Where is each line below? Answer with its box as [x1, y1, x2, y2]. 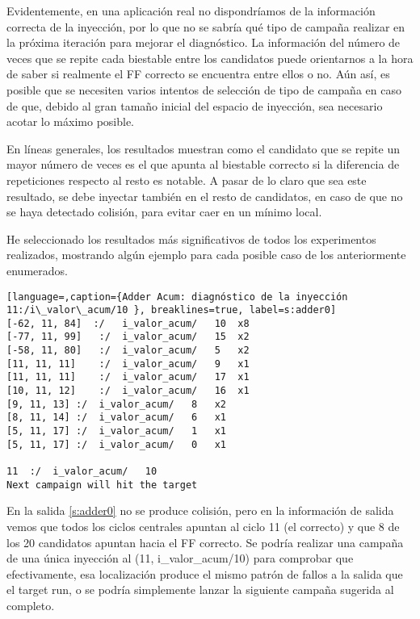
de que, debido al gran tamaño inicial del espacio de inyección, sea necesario [6, 97, 383, 114]
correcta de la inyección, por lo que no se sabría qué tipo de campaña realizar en [6, 18, 405, 35]
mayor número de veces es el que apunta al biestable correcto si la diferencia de [6, 156, 400, 173]
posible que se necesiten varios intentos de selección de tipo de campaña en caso [6, 81, 401, 98]
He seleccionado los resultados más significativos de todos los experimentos [6, 230, 376, 247]
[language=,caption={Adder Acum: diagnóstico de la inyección [6, 291, 348, 303]
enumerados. [6, 261, 68, 278]
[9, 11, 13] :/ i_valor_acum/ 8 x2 [6, 398, 227, 410]
